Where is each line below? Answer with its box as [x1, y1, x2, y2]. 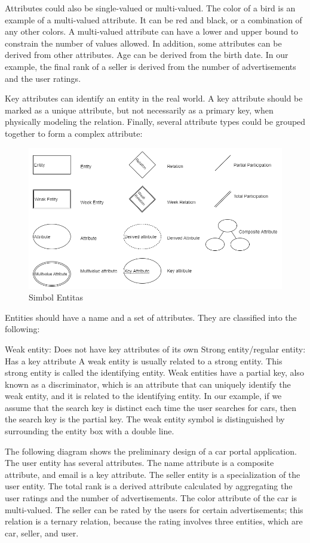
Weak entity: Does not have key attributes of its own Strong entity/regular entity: [5, 342, 306, 355]
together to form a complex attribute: [5, 127, 143, 139]
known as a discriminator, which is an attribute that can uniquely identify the [5, 378, 291, 390]
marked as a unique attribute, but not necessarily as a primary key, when [5, 103, 274, 116]
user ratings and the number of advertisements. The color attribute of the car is [5, 492, 297, 504]
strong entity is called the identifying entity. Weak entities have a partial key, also [5, 366, 304, 379]
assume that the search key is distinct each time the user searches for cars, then [5, 401, 297, 413]
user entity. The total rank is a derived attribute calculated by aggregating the [5, 480, 293, 492]
